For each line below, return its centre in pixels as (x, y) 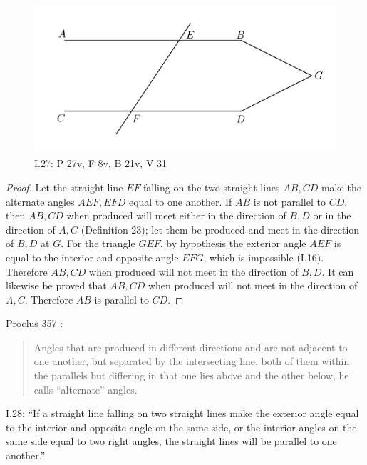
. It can (338, 271)
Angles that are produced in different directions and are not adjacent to (191, 347)
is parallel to (122, 299)
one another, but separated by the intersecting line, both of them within (192, 361)
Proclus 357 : (35, 323)
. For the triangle (98, 243)
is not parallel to (289, 201)
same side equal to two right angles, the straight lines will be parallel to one (171, 441)
